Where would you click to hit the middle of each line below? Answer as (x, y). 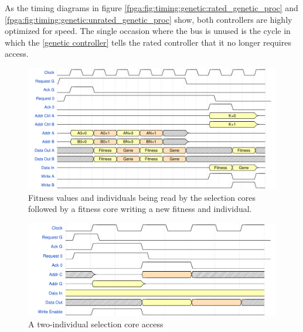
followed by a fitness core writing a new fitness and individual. (140, 209)
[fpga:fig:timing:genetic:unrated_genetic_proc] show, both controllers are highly (149, 19)
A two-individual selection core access (96, 324)
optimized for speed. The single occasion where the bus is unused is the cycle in (148, 31)
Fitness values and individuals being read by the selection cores (142, 197)
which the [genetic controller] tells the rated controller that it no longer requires (148, 42)
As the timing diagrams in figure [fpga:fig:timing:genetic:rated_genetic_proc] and (151, 8)
